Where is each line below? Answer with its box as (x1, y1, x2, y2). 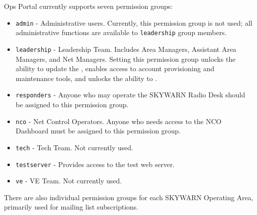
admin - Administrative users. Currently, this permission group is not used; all (15, 17, 253, 28)
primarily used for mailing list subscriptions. (4, 202, 139, 212)
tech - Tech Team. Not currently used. (15, 142, 134, 152)
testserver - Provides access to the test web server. (15, 159, 175, 169)
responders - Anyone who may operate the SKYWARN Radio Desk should (15, 89, 245, 100)
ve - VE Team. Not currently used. (15, 175, 122, 186)
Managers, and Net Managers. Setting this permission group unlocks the (15, 53, 236, 64)
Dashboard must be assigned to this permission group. (15, 126, 181, 136)
